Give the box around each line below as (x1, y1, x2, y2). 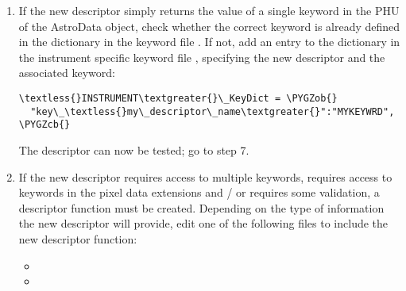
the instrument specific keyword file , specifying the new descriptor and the (18, 48, 385, 65)
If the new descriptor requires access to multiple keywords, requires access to (18, 168, 392, 185)
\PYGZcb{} (18, 119, 71, 131)
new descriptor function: (18, 230, 137, 247)
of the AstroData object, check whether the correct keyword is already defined (18, 17, 400, 34)
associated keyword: (18, 64, 115, 81)
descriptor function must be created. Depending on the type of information (18, 199, 385, 216)
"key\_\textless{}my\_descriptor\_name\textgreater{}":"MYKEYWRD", (30, 105, 395, 117)
